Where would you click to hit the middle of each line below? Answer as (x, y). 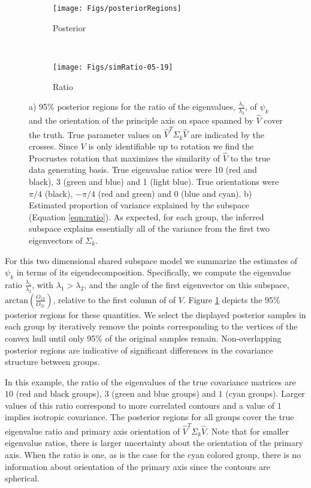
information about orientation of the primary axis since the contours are (138, 466)
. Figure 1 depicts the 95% (232, 299)
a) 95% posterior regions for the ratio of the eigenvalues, (132, 107)
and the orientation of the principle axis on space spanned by (141, 120)
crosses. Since (53, 146)
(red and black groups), (59, 393)
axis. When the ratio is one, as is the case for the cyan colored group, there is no (153, 454)
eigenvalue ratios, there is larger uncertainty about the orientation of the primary (154, 443)
